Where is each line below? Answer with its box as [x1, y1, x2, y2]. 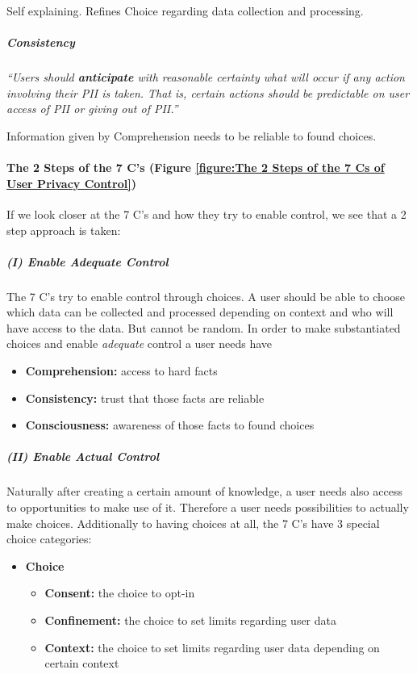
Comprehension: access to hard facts [25, 362, 218, 379]
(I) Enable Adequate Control [6, 253, 169, 270]
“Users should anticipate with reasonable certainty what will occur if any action [6, 69, 405, 86]
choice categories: [6, 530, 92, 547]
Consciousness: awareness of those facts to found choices [25, 417, 315, 433]
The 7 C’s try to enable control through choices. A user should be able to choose [6, 287, 406, 304]
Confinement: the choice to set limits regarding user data [44, 611, 336, 628]
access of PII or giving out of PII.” [6, 100, 178, 117]
